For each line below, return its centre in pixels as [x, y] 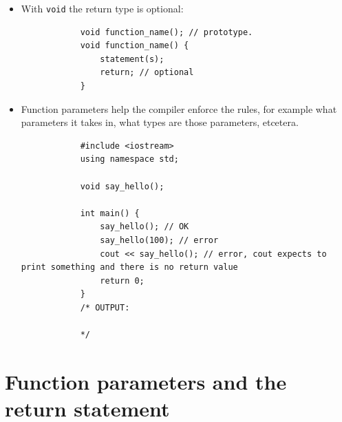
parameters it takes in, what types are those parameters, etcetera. [160, 122]
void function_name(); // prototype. [167, 32]
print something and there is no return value [129, 267]
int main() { [110, 213]
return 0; [122, 281]
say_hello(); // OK [145, 227]
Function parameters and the [146, 381]
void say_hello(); [122, 186]
